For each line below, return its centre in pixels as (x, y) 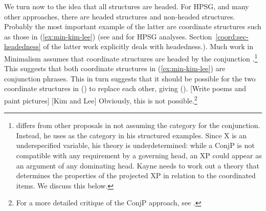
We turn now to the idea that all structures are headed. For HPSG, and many (127, 6)
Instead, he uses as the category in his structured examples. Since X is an (131, 135)
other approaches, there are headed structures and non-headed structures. (120, 16)
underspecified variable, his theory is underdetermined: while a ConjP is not (135, 145)
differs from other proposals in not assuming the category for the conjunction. (138, 125)
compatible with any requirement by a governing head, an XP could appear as (139, 155)
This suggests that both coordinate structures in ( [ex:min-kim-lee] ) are (115, 68)
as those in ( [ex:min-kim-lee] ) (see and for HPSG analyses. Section (108, 36)
